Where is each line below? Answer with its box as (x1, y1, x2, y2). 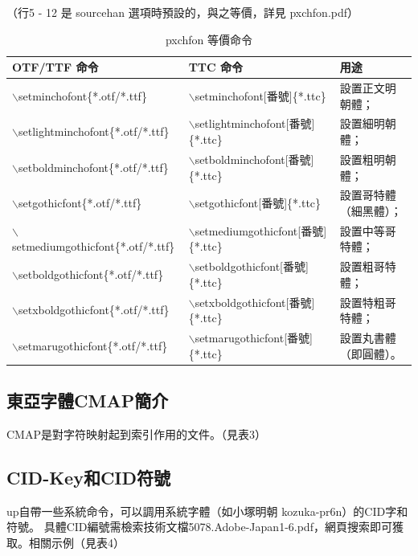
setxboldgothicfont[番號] (195, 293, 315, 310)
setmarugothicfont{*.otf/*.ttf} (18, 337, 168, 354)
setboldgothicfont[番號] (195, 258, 309, 275)
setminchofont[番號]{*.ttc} (195, 87, 326, 104)
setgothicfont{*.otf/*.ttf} (18, 194, 142, 211)
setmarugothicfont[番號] (195, 329, 313, 346)
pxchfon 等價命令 (165, 31, 253, 47)
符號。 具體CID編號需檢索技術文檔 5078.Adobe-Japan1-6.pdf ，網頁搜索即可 (6, 518, 392, 535)
